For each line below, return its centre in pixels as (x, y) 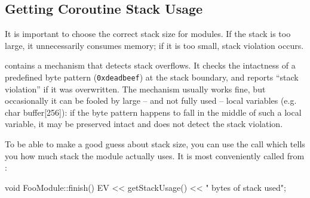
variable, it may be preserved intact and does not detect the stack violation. (144, 124)
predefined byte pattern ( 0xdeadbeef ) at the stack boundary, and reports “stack (152, 77)
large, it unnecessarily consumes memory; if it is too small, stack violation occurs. (154, 45)
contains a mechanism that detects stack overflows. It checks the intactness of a (150, 65)
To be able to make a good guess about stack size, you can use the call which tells (155, 144)
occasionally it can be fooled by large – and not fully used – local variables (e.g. (151, 100)
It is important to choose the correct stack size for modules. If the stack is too (148, 34)
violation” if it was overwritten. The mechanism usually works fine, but (135, 89)
